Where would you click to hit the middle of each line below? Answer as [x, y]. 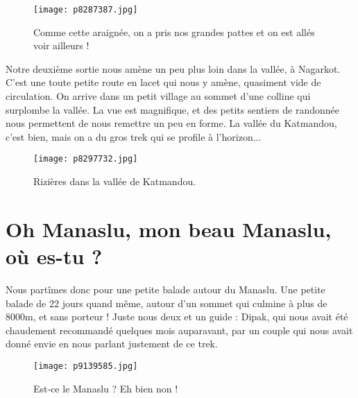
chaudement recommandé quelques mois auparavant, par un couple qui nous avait [179, 330]
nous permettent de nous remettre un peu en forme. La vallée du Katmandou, [171, 123]
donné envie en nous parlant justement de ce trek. [112, 344]
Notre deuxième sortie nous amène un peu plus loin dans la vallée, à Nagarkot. [173, 68]
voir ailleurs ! [61, 45]
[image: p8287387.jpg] [86, 10]
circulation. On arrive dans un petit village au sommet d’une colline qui [158, 96]
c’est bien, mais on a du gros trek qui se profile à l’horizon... [134, 136]
